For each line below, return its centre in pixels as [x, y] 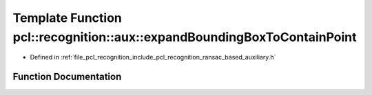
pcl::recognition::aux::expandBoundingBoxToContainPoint [185, 37]
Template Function [67, 18]
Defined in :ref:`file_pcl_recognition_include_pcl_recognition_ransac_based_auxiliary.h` [153, 57]
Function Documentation [67, 77]
